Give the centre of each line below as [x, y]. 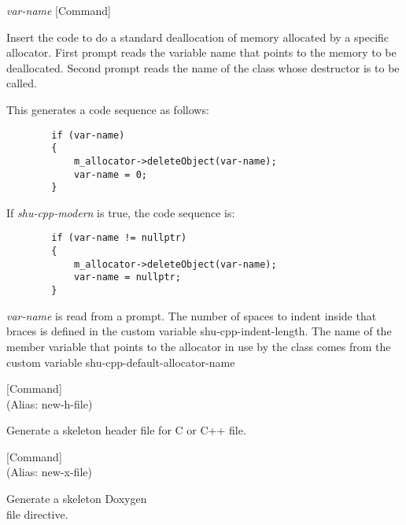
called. [22, 83]
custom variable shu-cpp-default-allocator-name [121, 362]
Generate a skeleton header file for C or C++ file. [126, 430]
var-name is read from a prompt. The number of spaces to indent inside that [192, 315]
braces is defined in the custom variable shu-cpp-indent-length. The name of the [199, 331]
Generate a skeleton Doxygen [77, 499]
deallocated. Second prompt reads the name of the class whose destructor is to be [203, 67]
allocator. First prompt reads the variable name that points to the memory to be [201, 52]
